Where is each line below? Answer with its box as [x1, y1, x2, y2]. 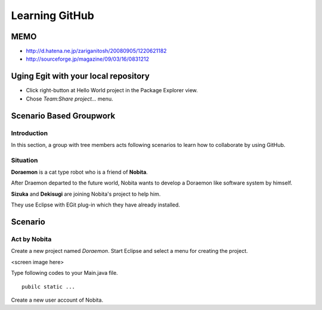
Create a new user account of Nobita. [11, 296, 104, 303]
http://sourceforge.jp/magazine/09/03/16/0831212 [26, 55, 149, 62]
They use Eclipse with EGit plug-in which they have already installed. [11, 201, 180, 208]
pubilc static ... [21, 283, 76, 290]
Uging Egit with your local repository [11, 71, 150, 82]
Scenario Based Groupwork [11, 111, 116, 121]
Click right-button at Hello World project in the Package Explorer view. [26, 87, 198, 94]
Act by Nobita [11, 235, 52, 243]
